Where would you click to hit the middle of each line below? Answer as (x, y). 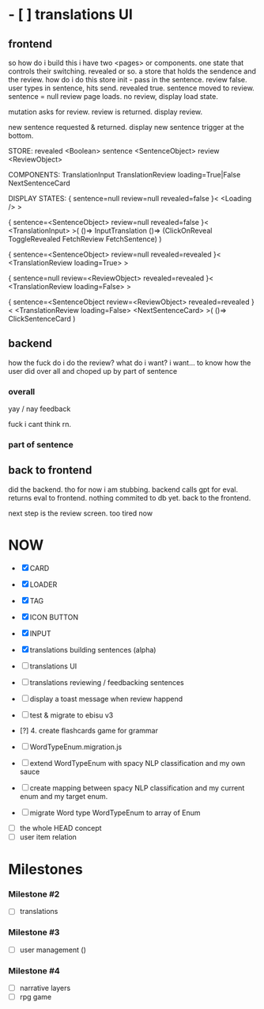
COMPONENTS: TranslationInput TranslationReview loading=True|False (124, 175)
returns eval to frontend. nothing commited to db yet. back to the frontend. (130, 497)
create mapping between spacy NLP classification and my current (137, 788)
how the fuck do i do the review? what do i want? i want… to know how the (130, 363)
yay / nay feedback (40, 409)
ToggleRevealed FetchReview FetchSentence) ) (85, 239)
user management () (53, 950)
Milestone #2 (34, 894)
